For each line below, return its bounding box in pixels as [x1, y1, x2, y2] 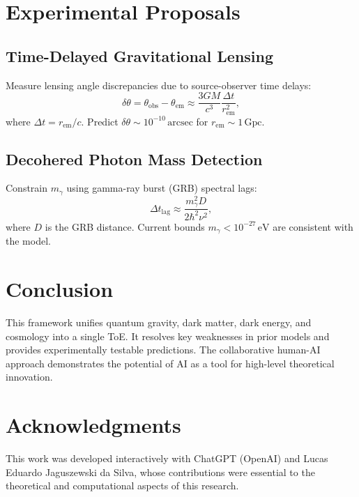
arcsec [167, 117, 193, 128]
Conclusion [6, 275, 114, 303]
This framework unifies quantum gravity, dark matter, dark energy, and [6, 315, 312, 330]
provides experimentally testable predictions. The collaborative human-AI [6, 342, 321, 357]
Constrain [6, 181, 48, 195]
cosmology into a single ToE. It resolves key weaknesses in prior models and [6, 328, 330, 343]
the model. [6, 234, 51, 248]
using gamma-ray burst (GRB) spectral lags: [66, 181, 257, 195]
